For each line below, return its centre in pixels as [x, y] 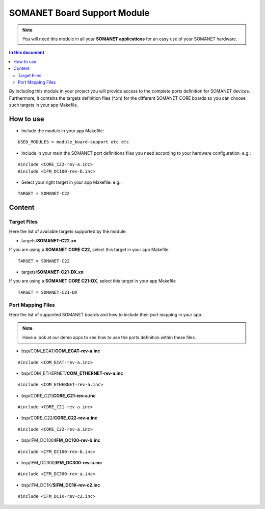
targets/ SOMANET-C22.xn [49, 240]
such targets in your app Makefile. [44, 105]
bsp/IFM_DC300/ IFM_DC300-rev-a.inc [62, 463]
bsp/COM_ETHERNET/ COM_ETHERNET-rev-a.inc [72, 373]
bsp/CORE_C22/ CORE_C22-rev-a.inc [59, 418]
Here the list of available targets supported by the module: [68, 231]
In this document [27, 53]
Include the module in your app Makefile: [63, 131]
